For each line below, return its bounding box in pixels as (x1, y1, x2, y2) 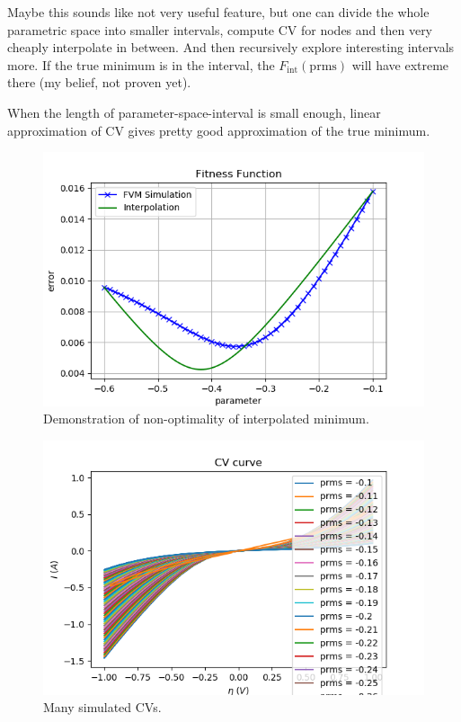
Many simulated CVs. (43, 698, 162, 717)
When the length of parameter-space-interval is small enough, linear (7, 103, 381, 121)
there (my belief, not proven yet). (7, 73, 191, 92)
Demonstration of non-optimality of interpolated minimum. (43, 409, 369, 428)
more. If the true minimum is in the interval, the (7, 55, 275, 74)
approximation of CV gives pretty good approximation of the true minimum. (7, 120, 430, 139)
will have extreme (351, 55, 449, 74)
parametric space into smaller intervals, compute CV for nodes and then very (7, 20, 433, 39)
